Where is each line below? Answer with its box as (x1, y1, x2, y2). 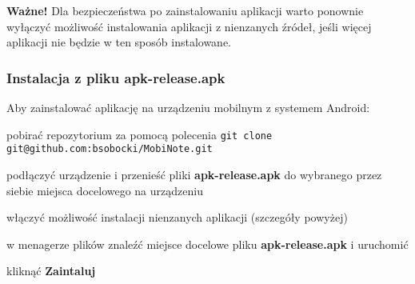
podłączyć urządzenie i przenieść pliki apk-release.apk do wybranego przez (6, 166, 382, 182)
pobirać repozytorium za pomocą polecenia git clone (6, 126, 273, 142)
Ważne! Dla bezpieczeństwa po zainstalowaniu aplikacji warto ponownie (6, 2, 364, 18)
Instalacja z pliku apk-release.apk (6, 67, 225, 87)
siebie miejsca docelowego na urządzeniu (6, 182, 203, 198)
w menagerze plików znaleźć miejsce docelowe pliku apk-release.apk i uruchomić (6, 235, 409, 252)
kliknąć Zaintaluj (6, 262, 96, 279)
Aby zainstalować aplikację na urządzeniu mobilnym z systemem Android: (6, 99, 370, 115)
